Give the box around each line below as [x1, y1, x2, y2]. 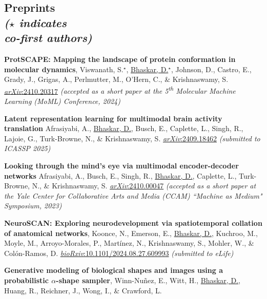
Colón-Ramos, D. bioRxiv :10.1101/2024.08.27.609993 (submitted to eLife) [4, 247, 234, 258]
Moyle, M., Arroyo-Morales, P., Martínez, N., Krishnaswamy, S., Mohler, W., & [4, 238, 254, 248]
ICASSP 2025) [4, 143, 51, 154]
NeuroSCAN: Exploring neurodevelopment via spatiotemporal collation [4, 217, 262, 228]
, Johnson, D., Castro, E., [171, 63, 252, 74]
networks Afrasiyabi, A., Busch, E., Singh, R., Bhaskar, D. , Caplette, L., [4, 170, 237, 181]
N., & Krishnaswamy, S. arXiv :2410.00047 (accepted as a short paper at [32, 180, 256, 191]
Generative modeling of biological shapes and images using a [4, 265, 223, 275]
